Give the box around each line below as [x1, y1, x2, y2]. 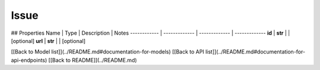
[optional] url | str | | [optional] [11, 37, 86, 44]
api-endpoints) [11, 56, 47, 64]
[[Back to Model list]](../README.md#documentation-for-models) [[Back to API [11, 48, 204, 55]
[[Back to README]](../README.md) [48, 56, 137, 64]
